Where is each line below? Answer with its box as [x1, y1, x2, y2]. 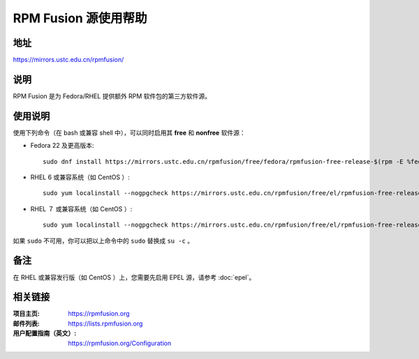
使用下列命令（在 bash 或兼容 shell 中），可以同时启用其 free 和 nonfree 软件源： [13, 128, 246, 137]
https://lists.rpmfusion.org [68, 319, 143, 328]
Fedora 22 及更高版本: [30, 142, 94, 150]
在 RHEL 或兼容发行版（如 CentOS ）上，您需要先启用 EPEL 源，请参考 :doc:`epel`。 [13, 273, 256, 282]
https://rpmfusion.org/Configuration [68, 339, 171, 347]
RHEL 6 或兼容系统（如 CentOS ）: [30, 173, 131, 181]
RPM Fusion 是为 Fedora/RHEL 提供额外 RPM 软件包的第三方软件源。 [13, 91, 212, 100]
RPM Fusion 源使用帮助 [13, 10, 147, 26]
